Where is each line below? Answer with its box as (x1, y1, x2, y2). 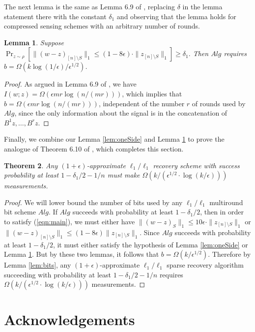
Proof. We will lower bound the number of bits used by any (4, 197, 183, 207)
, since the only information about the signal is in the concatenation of (14, 108, 227, 118)
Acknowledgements (4, 309, 135, 329)
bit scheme (4, 207, 36, 217)
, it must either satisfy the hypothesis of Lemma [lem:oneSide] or (53, 239, 248, 249)
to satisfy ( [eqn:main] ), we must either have (4, 216, 135, 226)
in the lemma (182, 1, 223, 11)
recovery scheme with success (153, 160, 240, 170)
